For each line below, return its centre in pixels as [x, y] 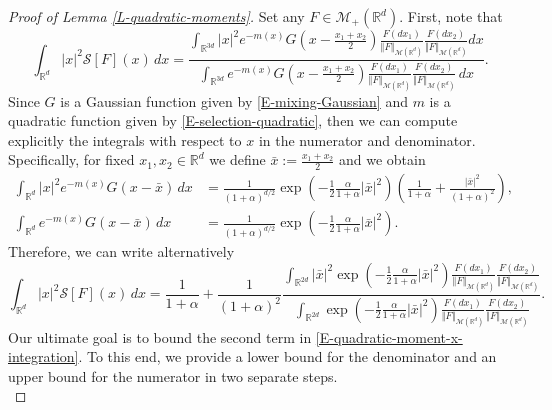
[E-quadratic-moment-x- [389, 336]
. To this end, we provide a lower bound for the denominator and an [287, 356]
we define [237, 159]
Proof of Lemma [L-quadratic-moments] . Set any [156, 16]
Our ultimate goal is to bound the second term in [160, 336]
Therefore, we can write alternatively [121, 251]
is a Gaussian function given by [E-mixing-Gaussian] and [234, 100]
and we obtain [382, 159]
